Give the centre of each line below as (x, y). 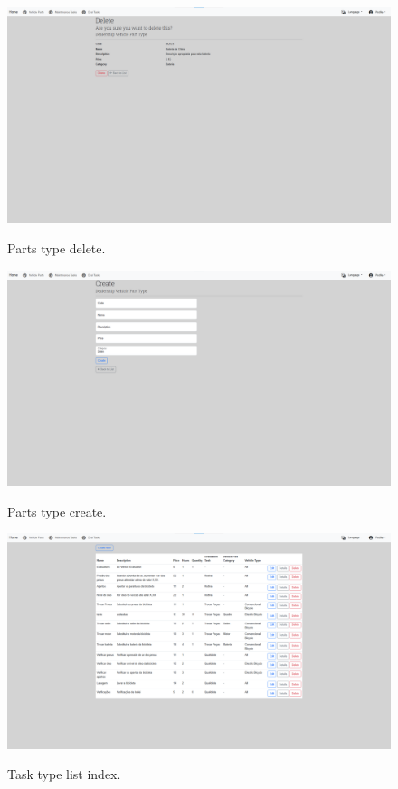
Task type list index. (64, 774)
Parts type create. (57, 511)
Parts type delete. (57, 248)
